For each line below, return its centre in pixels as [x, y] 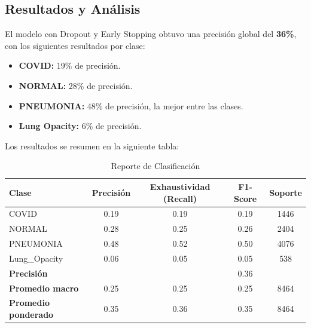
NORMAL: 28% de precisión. [76, 85]
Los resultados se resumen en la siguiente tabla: [92, 145]
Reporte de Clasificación [155, 166]
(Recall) [180, 198]
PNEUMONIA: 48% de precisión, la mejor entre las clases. [131, 105]
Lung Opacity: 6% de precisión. [80, 126]
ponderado [31, 315]
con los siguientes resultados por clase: [75, 45]
